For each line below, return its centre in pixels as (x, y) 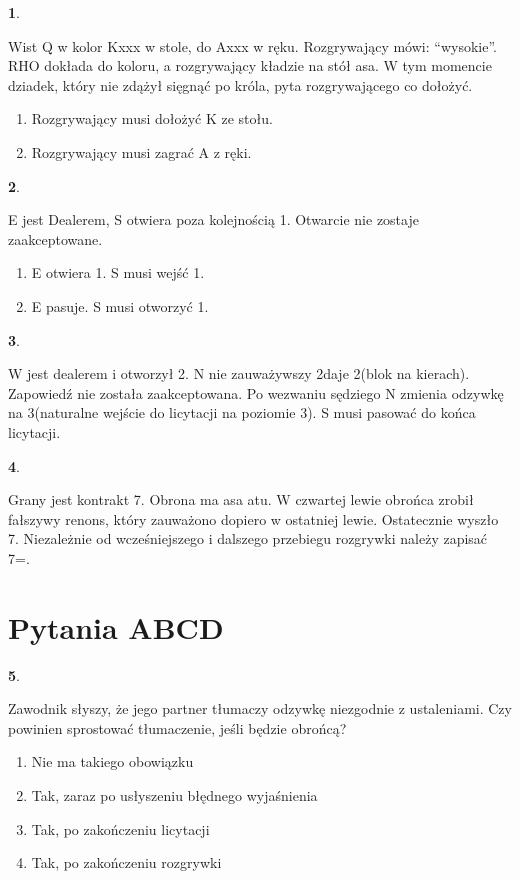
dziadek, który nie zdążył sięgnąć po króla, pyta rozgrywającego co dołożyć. (240, 84)
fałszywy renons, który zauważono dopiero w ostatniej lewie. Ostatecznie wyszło (253, 518)
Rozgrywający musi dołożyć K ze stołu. (152, 118)
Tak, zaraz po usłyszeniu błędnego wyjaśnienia (174, 794)
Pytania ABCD (116, 626)
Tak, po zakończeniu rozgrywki (126, 862)
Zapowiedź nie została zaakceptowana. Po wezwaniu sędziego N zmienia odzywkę (256, 392)
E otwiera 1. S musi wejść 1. (118, 272)
